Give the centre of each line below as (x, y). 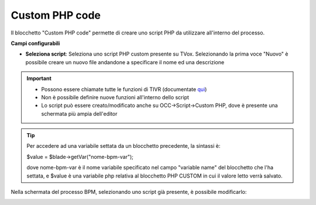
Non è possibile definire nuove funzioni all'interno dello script (115, 97)
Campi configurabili (35, 43)
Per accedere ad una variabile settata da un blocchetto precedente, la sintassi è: (123, 146)
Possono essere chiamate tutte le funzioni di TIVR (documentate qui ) (124, 89)
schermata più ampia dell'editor (79, 113)
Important (39, 78)
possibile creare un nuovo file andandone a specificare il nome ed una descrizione (125, 62)
